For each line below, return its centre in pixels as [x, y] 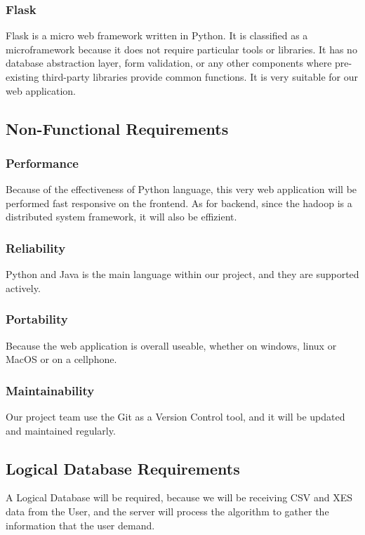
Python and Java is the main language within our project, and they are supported [182, 274]
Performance [42, 163]
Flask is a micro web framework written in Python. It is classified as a [157, 35]
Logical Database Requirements [123, 468]
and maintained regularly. [61, 430]
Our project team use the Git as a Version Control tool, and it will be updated [175, 416]
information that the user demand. [80, 525]
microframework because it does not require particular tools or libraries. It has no [181, 49]
